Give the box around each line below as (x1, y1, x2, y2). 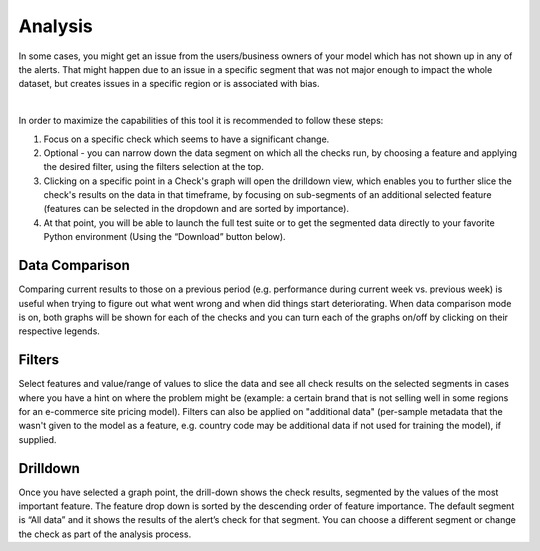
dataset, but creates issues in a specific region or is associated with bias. (18, 78, 320, 90)
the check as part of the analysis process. (18, 528, 192, 540)
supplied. (18, 433, 57, 445)
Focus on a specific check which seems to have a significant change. (43, 133, 330, 145)
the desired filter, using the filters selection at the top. (43, 161, 264, 173)
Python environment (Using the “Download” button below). (43, 231, 286, 243)
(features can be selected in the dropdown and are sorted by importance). (43, 203, 350, 215)
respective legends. (18, 325, 100, 337)
